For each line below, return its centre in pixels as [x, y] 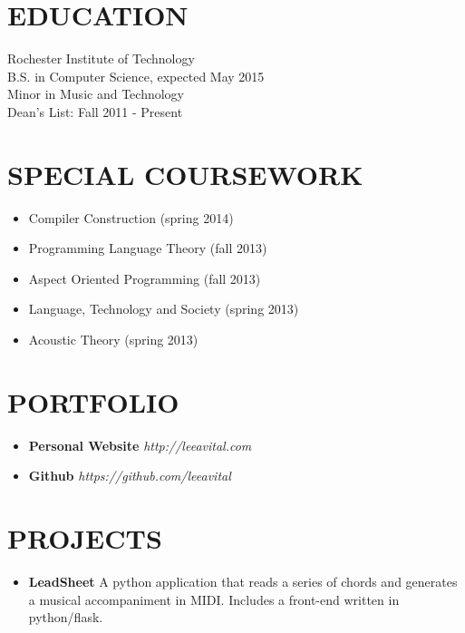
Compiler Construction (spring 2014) [131, 217]
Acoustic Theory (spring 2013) [113, 339]
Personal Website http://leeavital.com [140, 445]
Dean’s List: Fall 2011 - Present [95, 111]
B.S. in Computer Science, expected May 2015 [136, 76]
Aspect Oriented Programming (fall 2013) [145, 278]
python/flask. [66, 617]
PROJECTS [85, 538]
